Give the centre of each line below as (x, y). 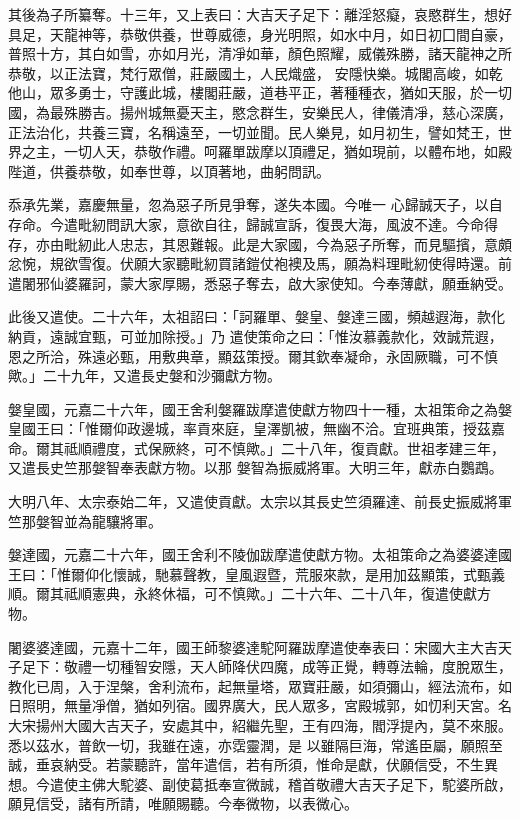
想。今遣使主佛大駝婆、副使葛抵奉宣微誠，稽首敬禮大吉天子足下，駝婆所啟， (260, 783)
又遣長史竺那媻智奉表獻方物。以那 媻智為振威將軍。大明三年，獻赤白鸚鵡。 (255, 467)
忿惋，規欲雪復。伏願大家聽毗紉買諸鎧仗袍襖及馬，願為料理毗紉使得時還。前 (260, 263)
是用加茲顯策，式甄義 (434, 573)
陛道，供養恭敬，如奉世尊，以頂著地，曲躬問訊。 (169, 170)
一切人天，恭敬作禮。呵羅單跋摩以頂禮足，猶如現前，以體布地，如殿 (287, 151)
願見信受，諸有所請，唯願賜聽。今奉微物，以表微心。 (183, 803)
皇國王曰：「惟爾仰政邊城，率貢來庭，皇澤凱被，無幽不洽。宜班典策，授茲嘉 (256, 428)
